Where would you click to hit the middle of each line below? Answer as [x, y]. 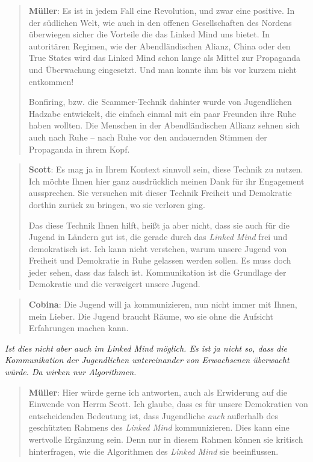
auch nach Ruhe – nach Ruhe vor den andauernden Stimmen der [148, 137]
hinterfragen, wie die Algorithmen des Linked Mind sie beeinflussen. [153, 451]
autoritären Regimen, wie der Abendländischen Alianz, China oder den [160, 46]
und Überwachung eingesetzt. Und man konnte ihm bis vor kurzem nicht [163, 69]
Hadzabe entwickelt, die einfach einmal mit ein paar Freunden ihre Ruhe [162, 113]
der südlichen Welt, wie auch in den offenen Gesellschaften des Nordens [160, 22]
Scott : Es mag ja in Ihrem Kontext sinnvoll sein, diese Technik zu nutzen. [166, 169]
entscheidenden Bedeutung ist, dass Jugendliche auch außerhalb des [153, 415]
